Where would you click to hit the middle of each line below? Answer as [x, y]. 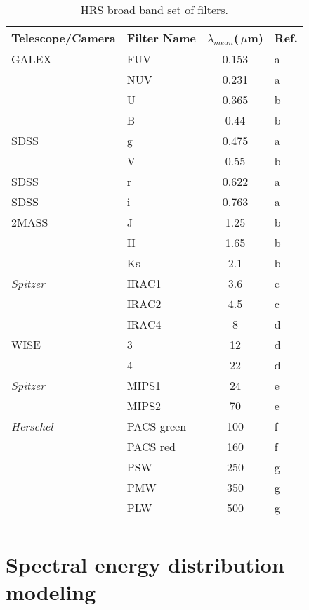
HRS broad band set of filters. [154, 9]
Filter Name [161, 38]
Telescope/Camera [64, 38]
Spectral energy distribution [145, 565]
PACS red [151, 446]
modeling [51, 592]
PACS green [157, 426]
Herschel [32, 426]
